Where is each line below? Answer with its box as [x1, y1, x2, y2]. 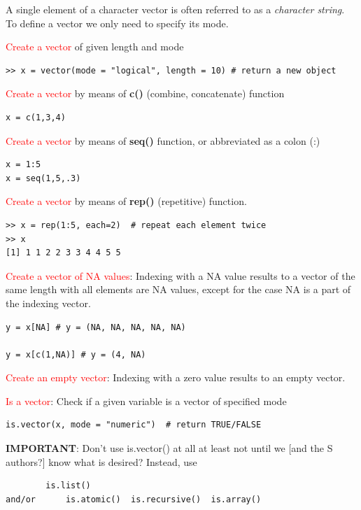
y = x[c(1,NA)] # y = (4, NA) [6, 349, 146, 360]
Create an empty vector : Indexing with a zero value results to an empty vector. [6, 370, 346, 385]
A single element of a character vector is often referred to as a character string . [6, 2, 345, 16]
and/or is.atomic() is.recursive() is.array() [6, 494, 262, 504]
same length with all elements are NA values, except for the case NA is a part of [6, 282, 351, 297]
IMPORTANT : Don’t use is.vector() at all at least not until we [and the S [6, 441, 333, 455]
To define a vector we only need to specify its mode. [6, 15, 229, 30]
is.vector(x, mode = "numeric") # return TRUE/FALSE [6, 420, 262, 430]
